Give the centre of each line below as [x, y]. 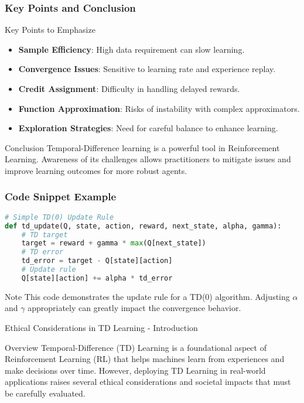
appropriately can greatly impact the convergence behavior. [134, 308]
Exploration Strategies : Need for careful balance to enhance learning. [148, 128]
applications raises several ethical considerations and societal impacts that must [148, 382]
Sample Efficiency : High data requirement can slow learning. [131, 49]
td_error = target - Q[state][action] [97, 261]
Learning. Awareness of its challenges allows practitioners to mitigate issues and [148, 159]
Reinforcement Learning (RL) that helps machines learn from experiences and [145, 359]
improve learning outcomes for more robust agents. [96, 170]
